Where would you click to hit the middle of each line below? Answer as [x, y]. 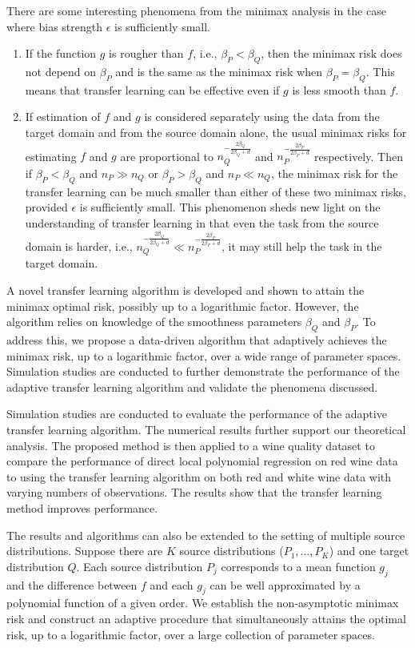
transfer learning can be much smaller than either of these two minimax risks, [216, 191]
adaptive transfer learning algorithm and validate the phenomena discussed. [192, 386]
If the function [61, 53]
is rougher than [146, 53]
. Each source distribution [140, 566]
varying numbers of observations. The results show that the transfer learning [194, 492]
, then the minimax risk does [331, 53]
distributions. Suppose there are [85, 551]
